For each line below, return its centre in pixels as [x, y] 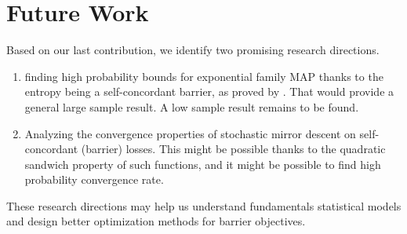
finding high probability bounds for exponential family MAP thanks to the [204, 76]
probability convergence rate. [94, 179]
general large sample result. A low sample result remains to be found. [192, 106]
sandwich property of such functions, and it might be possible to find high [203, 164]
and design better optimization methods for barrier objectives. [156, 221]
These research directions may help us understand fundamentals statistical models [204, 205]
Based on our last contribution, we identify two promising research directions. [193, 50]
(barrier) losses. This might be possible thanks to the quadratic [233, 149]
